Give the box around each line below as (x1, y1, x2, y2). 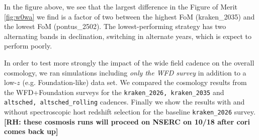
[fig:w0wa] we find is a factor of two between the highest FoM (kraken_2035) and (4, 11, 255, 21)
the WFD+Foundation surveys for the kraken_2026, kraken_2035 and (4, 86, 224, 97)
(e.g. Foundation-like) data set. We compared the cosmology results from (22, 77, 247, 87)
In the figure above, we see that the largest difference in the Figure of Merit (4, 1, 238, 11)
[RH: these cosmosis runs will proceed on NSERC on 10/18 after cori (4, 116, 250, 126)
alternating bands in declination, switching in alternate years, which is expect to (4, 30, 251, 41)
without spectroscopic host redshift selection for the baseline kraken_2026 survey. (4, 106, 255, 117)
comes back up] (4, 126, 58, 136)
